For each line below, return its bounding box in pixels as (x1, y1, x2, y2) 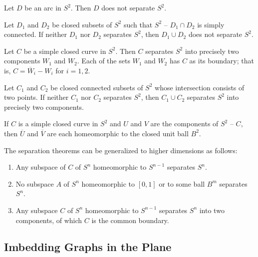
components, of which (15, 215, 82, 225)
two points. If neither (4, 92, 69, 102)
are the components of (150, 118, 219, 129)
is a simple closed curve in (18, 118, 98, 129)
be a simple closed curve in (23, 45, 106, 56)
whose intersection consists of (155, 82, 245, 92)
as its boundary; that (189, 55, 254, 66)
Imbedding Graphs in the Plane (4, 239, 172, 255)
